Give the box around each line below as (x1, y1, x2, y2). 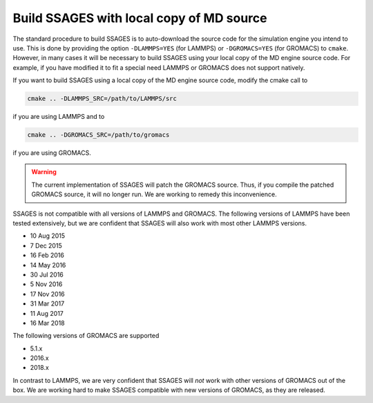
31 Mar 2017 (30, 299, 65, 308)
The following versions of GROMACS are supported (12, 332, 160, 340)
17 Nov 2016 (30, 290, 65, 298)
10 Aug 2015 (30, 232, 66, 240)
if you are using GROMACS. (12, 149, 91, 157)
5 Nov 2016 (30, 280, 63, 288)
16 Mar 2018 (30, 319, 65, 327)
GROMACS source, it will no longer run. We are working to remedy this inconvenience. (31, 190, 277, 198)
